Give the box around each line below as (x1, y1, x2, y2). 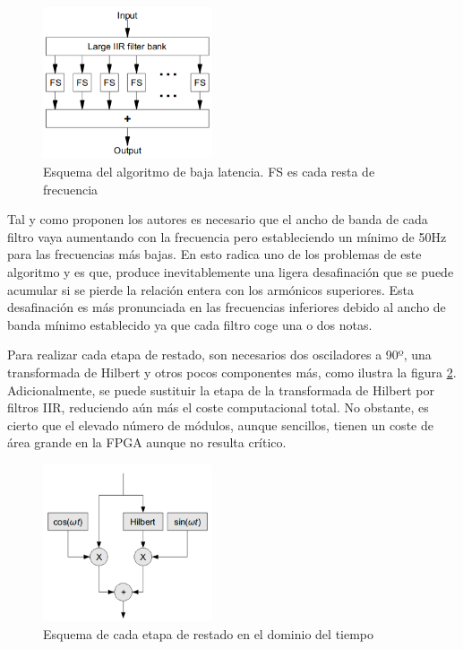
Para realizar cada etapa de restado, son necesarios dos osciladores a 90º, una (7, 345, 432, 364)
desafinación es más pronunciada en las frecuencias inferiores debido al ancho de (7, 298, 446, 316)
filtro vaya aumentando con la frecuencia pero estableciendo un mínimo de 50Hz (7, 227, 447, 246)
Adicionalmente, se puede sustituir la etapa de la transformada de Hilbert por (7, 380, 434, 399)
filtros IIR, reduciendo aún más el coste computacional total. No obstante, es (7, 398, 429, 417)
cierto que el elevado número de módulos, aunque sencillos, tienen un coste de (7, 415, 433, 434)
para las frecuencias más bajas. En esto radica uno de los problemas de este (7, 245, 422, 264)
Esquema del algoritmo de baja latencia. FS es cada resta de (43, 161, 375, 180)
